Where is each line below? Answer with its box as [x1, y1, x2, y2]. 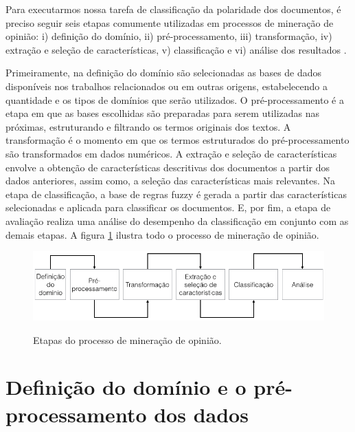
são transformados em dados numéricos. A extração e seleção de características [5, 146, 337, 160]
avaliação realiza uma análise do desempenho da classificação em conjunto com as [5, 213, 349, 228]
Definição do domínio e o [5, 373, 247, 401]
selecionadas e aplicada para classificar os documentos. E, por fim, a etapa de [5, 200, 331, 215]
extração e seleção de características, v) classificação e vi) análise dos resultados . [5, 42, 347, 56]
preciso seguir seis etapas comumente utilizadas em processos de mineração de [5, 15, 334, 30]
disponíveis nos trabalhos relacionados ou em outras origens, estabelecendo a [5, 78, 328, 93]
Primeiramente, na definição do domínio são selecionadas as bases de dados [5, 65, 322, 80]
